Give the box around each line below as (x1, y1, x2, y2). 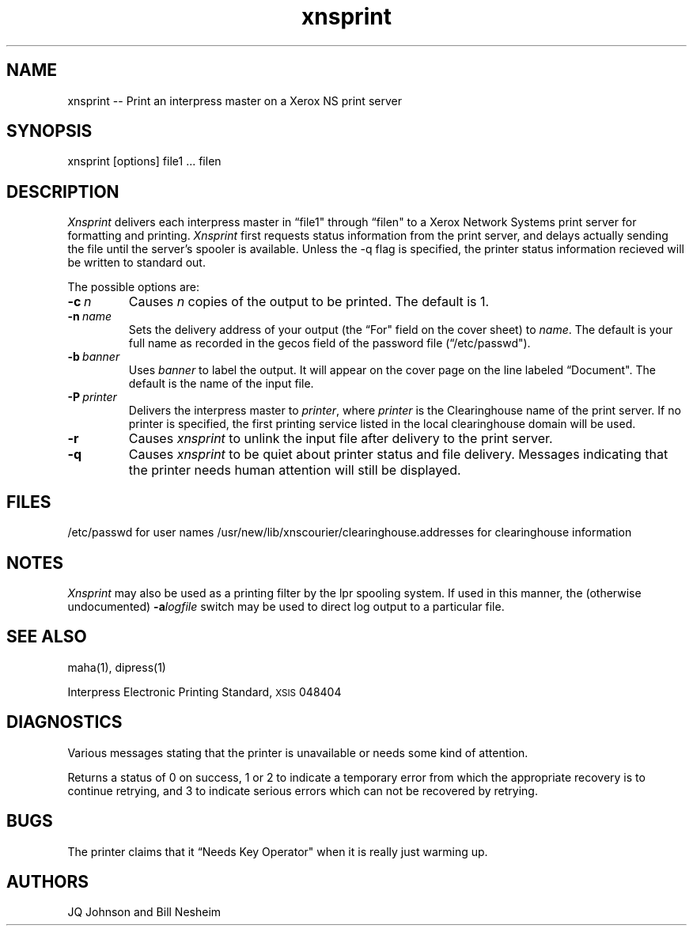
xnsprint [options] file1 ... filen (67, 154, 222, 169)
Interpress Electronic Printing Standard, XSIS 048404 (67, 684, 342, 699)
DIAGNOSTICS (6, 712, 123, 733)
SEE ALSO (6, 627, 87, 647)
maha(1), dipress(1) (67, 660, 166, 674)
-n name (67, 309, 112, 324)
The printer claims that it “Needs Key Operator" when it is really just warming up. (67, 844, 488, 858)
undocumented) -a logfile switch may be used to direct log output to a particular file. (67, 599, 505, 613)
